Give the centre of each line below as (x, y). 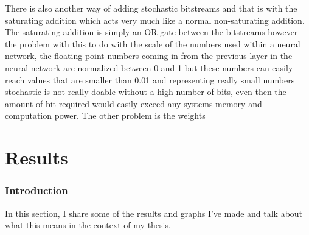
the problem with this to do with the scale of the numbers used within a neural (153, 44)
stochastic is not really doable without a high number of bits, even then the (146, 92)
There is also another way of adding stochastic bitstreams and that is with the (151, 8)
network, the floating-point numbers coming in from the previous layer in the (149, 56)
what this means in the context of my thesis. (88, 225)
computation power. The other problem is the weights (105, 115)
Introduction (36, 190)
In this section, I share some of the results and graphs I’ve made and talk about (154, 213)
